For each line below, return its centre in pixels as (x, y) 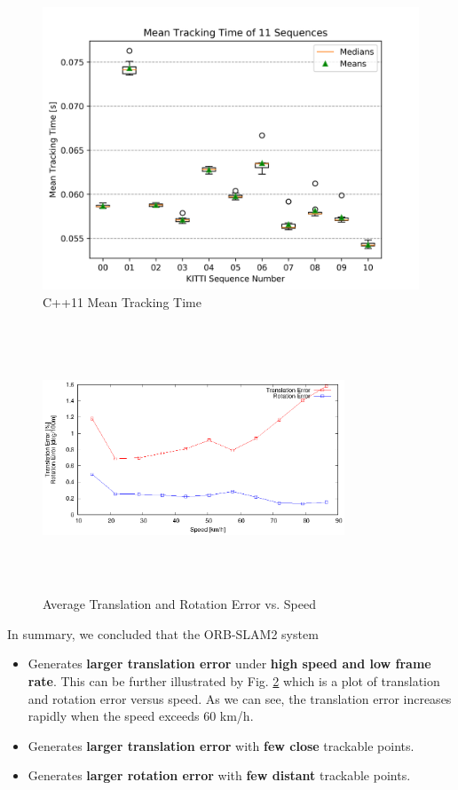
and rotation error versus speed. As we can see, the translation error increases (240, 698)
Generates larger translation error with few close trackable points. (221, 745)
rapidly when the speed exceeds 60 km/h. (141, 716)
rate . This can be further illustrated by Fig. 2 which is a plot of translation (234, 680)
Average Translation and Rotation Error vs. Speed (179, 604)
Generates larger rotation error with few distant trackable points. (219, 775)
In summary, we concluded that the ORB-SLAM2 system (163, 633)
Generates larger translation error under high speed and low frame (229, 664)
